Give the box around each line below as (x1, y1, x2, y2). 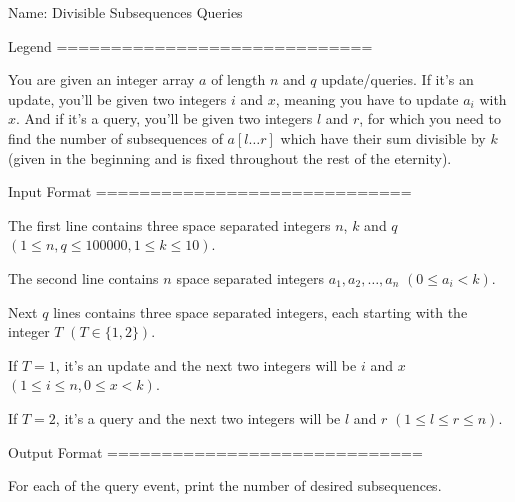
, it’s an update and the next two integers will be (55, 354, 357, 375)
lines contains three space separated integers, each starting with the (53, 301, 468, 322)
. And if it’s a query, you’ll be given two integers (16, 108, 313, 129)
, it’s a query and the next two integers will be (55, 407, 341, 428)
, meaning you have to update (275, 88, 459, 109)
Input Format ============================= (8, 181, 412, 202)
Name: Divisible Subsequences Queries (8, 2, 243, 22)
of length (211, 69, 266, 90)
